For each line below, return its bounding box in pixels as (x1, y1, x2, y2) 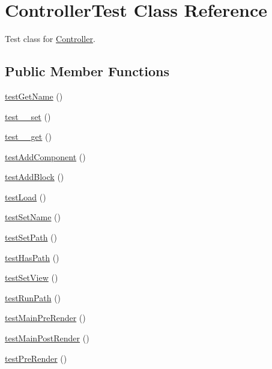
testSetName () (5, 211, 61, 223)
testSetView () (5, 271, 58, 284)
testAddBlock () (5, 170, 64, 183)
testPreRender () (5, 352, 67, 364)
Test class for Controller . (5, 32, 95, 45)
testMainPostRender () (5, 332, 89, 344)
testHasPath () (5, 251, 59, 263)
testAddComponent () (5, 150, 86, 163)
